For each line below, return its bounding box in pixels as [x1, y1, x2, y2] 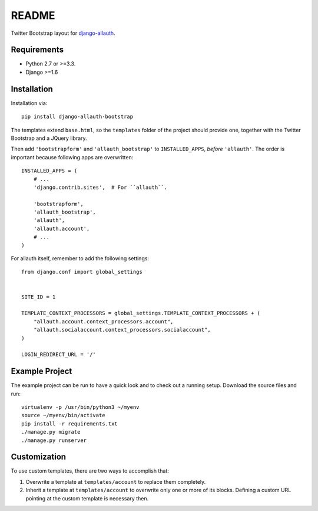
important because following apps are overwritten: [11, 153, 134, 160]
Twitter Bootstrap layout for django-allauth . [11, 30, 115, 37]
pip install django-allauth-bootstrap [21, 113, 134, 120]
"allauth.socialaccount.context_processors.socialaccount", [33, 326, 211, 333]
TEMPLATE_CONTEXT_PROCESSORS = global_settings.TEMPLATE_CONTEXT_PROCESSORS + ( [21, 310, 261, 317]
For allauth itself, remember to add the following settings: [11, 255, 150, 262]
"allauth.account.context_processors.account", [33, 318, 174, 325]
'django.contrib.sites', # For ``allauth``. [33, 184, 168, 191]
